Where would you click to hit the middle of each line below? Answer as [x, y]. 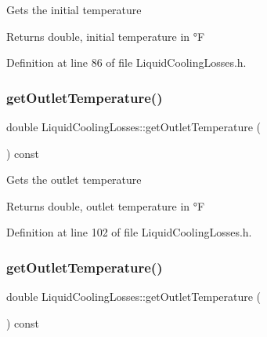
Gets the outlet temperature [74, 179]
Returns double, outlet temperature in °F [106, 205]
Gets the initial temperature [74, 9]
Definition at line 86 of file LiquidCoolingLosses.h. [126, 62]
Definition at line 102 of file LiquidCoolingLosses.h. [129, 232]
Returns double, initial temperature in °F [106, 36]
